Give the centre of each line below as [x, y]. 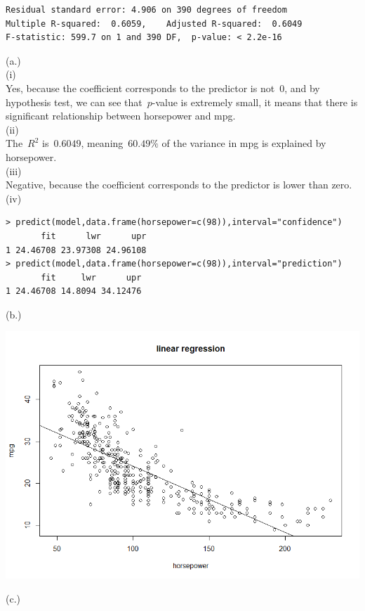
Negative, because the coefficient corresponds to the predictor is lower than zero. [179, 185]
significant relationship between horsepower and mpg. [121, 116]
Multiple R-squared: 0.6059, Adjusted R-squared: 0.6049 [154, 24]
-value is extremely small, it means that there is [255, 102]
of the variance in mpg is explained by [244, 143]
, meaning [102, 143]
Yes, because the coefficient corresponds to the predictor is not [140, 88]
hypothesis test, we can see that [74, 102]
